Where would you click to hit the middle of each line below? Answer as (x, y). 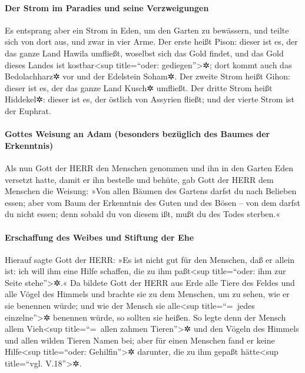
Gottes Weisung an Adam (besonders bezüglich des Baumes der (137, 134)
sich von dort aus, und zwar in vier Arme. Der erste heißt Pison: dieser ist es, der (151, 41)
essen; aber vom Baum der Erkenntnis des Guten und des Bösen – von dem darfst (152, 202)
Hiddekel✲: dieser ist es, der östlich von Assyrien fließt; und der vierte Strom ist (150, 99)
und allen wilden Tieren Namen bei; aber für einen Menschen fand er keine (140, 340)
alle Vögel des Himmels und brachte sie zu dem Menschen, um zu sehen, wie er (147, 294)
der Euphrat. (28, 110)
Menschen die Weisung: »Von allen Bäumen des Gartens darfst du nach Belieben (151, 191)
